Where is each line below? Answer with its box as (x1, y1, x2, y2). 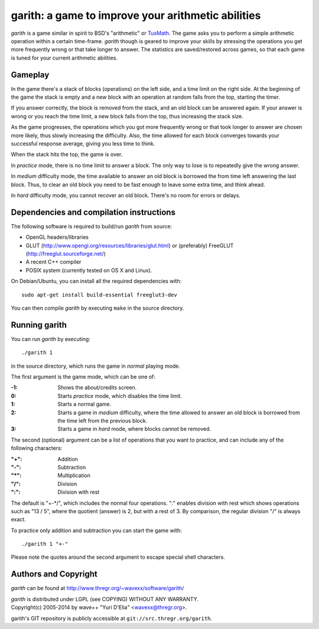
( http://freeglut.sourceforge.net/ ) (25, 250, 106, 257)
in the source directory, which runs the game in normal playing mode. (11, 362, 180, 369)
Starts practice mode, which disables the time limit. (57, 392, 183, 399)
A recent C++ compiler (25, 258, 82, 265)
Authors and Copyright (11, 569, 97, 579)
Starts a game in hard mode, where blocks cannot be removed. (57, 426, 211, 433)
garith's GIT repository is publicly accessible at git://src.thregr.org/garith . (11, 615, 213, 622)
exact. (11, 516, 26, 523)
